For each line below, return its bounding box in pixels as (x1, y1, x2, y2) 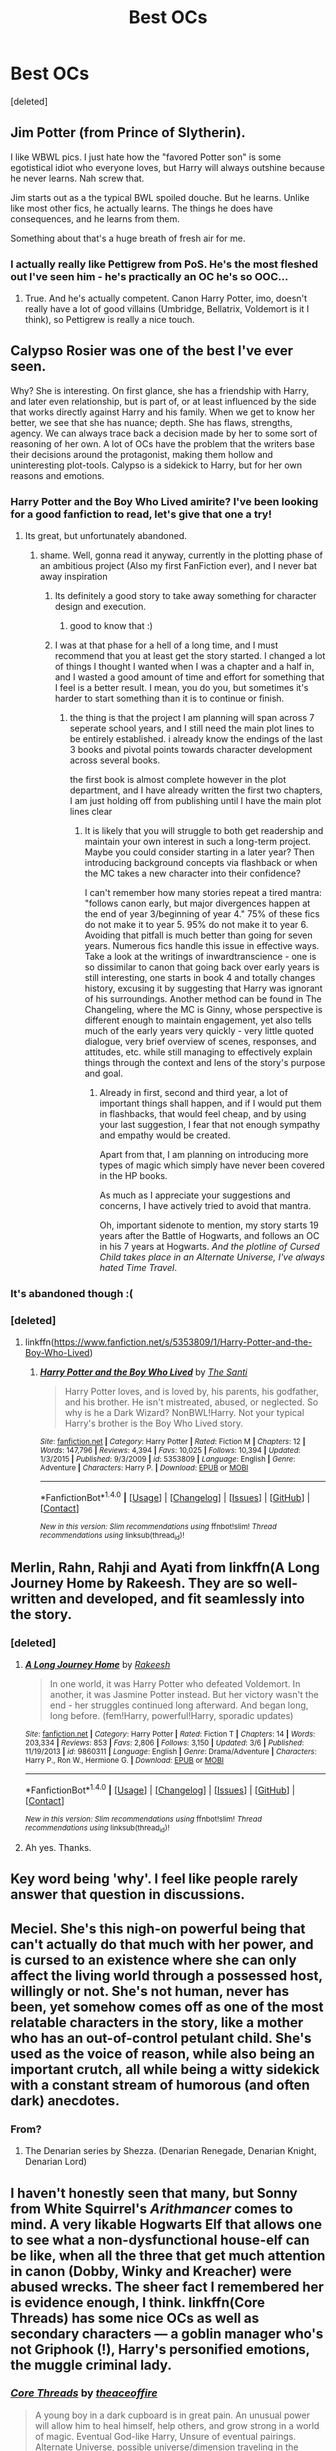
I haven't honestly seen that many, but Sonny (10, 2184, 298, 2201)
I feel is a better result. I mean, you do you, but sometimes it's (54, 682, 309, 694)
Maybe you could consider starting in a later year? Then (84, 846, 315, 858)
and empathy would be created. (99, 1129, 231, 1141)
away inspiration (39, 571, 108, 583)
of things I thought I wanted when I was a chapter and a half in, (54, 661, 315, 673)
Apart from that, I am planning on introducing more (99, 1149, 309, 1161)
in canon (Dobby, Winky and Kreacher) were (10, 2262, 292, 2280)
